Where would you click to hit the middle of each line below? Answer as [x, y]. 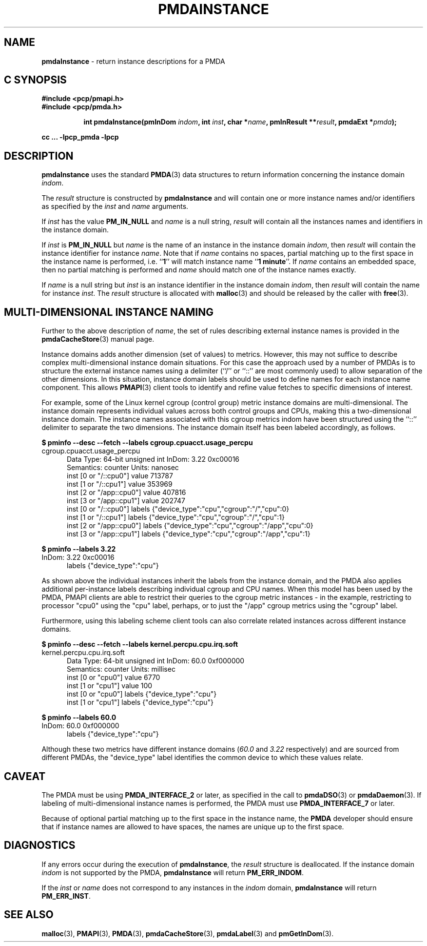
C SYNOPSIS [35, 80]
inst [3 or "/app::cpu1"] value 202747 [126, 501]
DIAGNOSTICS [40, 845]
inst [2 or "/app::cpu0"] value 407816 [126, 493]
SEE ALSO [29, 915]
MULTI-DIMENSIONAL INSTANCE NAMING [109, 312]
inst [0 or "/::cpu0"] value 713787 [120, 476]
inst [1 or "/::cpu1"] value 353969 [120, 484]
